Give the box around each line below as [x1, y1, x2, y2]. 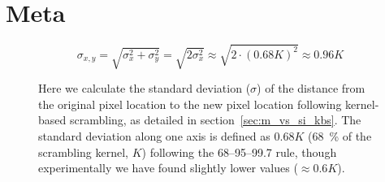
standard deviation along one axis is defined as [38, 127, 270, 144]
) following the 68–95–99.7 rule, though [141, 143, 337, 160]
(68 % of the [307, 127, 372, 144]
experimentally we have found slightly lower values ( [38, 159, 298, 176]
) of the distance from [257, 80, 366, 97]
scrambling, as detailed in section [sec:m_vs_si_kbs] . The [69, 111, 361, 128]
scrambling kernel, [38, 143, 128, 160]
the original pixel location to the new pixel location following [38, 95, 342, 112]
